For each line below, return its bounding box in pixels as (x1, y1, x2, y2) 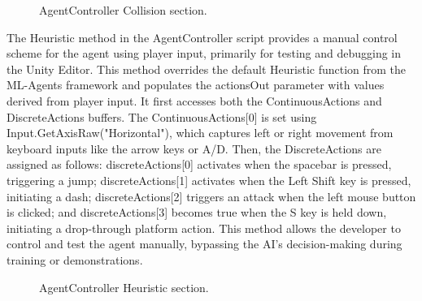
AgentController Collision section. (39, 2, 207, 18)
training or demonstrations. (7, 251, 143, 268)
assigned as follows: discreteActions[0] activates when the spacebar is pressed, (7, 156, 392, 173)
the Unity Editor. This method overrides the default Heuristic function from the (7, 60, 407, 77)
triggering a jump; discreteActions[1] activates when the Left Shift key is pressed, (7, 171, 411, 188)
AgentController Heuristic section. (39, 278, 209, 295)
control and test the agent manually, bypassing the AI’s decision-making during (7, 235, 402, 252)
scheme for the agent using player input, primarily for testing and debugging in (7, 45, 402, 62)
